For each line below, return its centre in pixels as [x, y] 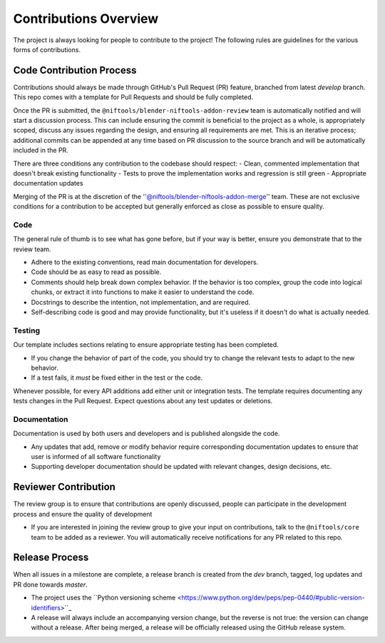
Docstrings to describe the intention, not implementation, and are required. [141, 302]
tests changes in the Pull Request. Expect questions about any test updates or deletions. [143, 401]
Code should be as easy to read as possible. [96, 272]
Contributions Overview [86, 19]
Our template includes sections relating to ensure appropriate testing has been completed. [146, 345]
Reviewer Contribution [64, 487]
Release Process [51, 558]
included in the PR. [41, 151]
